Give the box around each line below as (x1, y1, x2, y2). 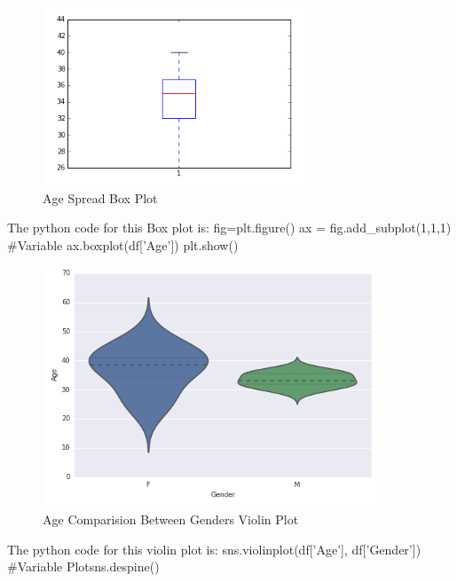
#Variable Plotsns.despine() (7, 557, 160, 576)
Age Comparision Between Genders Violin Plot (43, 509, 299, 528)
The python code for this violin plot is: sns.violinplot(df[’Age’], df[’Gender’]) (7, 539, 422, 558)
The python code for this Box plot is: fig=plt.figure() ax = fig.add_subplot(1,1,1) (7, 218, 452, 237)
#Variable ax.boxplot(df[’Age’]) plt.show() (7, 235, 239, 254)
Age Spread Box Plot (43, 188, 158, 207)
